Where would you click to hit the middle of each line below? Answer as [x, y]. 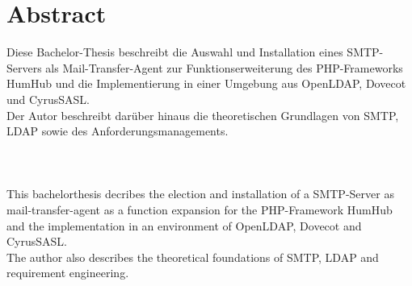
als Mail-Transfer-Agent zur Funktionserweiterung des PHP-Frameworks [224, 67]
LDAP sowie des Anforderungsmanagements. [118, 131]
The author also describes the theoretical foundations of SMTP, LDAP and [193, 257]
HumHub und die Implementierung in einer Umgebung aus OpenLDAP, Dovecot [206, 83]
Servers [24, 67]
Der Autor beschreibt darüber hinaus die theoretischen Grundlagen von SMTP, [203, 115]
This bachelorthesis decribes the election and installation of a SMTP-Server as [200, 194]
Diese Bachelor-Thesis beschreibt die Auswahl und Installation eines [175, 52]
